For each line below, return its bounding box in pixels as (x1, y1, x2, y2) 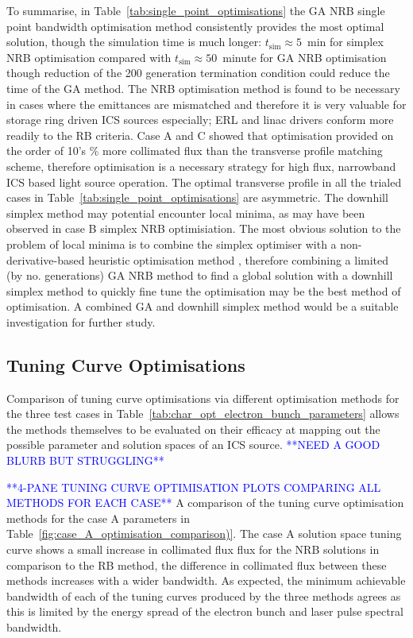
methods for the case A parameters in (6, 509, 190, 526)
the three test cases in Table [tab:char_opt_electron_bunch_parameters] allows (6, 405, 399, 422)
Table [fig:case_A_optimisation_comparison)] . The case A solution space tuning (6, 525, 402, 542)
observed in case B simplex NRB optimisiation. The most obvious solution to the (6, 220, 401, 237)
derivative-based (6, 251, 85, 268)
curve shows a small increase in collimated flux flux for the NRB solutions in (6, 541, 380, 558)
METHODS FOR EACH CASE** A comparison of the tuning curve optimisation (6, 494, 404, 511)
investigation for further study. (6, 313, 156, 330)
